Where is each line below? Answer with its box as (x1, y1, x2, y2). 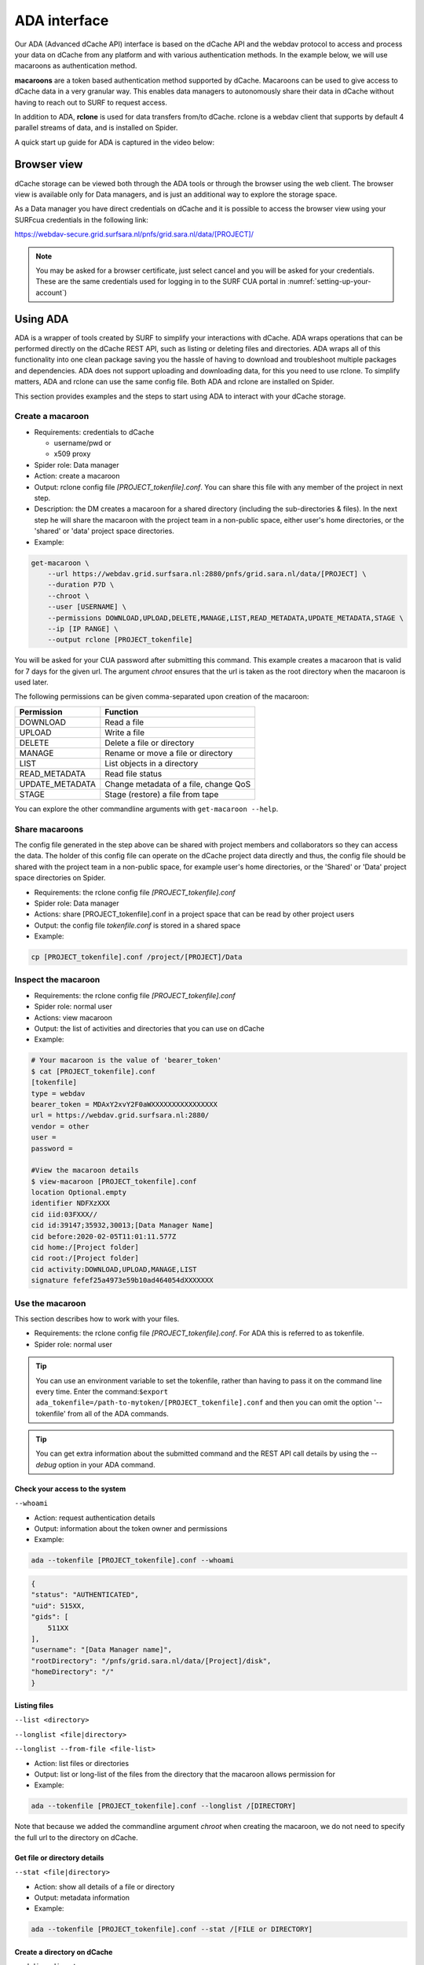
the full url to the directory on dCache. (14, 1832, 138, 1842)
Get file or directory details (14, 1853, 104, 1862)
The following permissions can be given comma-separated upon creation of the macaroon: (14, 692, 309, 701)
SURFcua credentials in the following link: (14, 215, 149, 224)
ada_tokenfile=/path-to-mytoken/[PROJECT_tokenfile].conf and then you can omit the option (35, 1398, 372, 1407)
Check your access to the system (14, 1484, 126, 1493)
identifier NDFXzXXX (31, 1199, 110, 1208)
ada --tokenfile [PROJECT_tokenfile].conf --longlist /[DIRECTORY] (31, 1802, 297, 1811)
